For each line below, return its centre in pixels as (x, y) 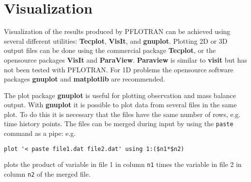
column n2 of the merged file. (47, 174)
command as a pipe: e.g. (40, 133)
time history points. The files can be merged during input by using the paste (119, 124)
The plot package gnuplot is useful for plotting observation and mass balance (120, 95)
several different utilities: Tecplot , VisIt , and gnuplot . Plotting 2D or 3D (116, 41)
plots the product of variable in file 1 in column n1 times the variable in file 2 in (123, 164)
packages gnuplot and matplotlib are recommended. (85, 79)
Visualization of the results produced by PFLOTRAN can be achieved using (117, 31)
